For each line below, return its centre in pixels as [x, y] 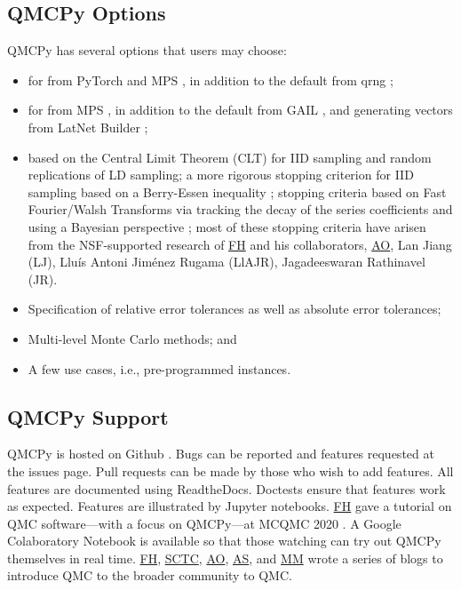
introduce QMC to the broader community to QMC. [150, 575]
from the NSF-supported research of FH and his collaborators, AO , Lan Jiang [240, 244]
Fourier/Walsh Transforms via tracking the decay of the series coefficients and [240, 209]
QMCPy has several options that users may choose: [147, 50]
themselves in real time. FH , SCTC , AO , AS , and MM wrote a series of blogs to [225, 558]
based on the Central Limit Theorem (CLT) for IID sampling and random [230, 157]
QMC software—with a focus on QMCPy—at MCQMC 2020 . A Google [204, 523]
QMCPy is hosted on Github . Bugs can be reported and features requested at [221, 454]
